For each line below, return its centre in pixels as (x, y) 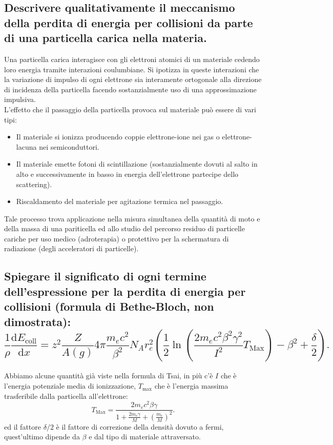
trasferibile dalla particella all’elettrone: (66, 396)
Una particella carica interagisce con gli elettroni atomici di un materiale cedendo (132, 59)
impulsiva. (20, 99)
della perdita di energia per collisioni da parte (129, 22)
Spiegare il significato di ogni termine (105, 276)
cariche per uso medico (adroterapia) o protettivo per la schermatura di (117, 238)
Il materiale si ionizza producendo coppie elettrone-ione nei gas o (118, 137)
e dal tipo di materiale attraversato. (145, 437)
